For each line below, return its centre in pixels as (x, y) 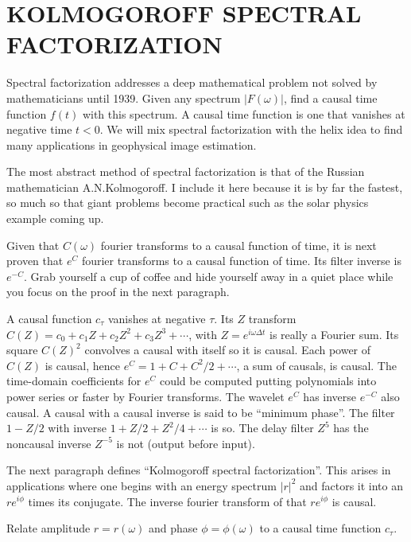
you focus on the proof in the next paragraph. (118, 292)
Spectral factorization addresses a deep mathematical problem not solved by (192, 82)
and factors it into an (351, 485)
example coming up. (55, 218)
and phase (173, 528)
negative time (39, 129)
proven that (35, 261)
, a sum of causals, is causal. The (316, 365)
